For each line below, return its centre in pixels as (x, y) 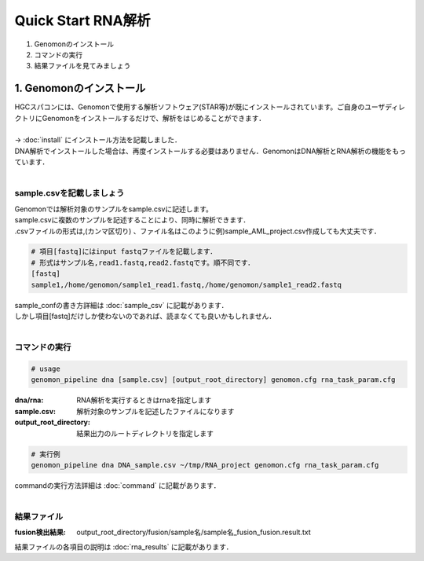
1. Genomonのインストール (80, 88)
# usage (46, 368)
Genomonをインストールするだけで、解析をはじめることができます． (154, 118)
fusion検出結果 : (40, 532)
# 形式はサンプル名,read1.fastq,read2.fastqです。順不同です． (143, 262)
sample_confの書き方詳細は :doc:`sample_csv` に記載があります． (121, 305)
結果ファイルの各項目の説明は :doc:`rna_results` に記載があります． (124, 547)
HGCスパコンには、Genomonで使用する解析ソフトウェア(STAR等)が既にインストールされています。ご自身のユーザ (200, 107)
